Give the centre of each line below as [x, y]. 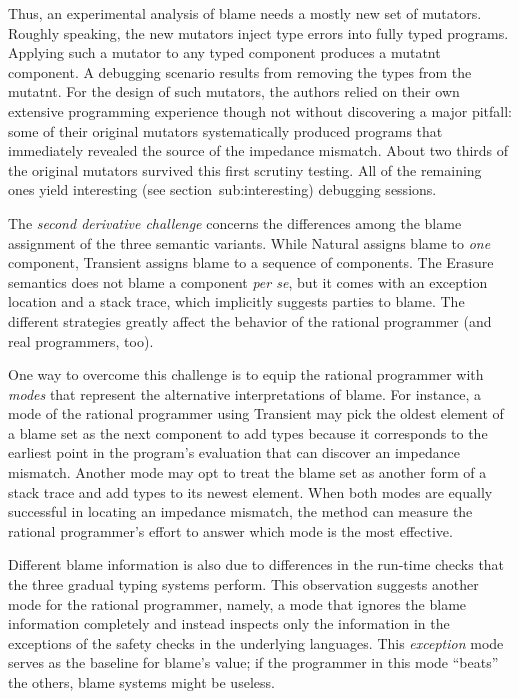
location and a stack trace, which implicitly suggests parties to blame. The [236, 301]
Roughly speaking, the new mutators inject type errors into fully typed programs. [258, 32]
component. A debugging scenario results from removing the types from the [240, 71]
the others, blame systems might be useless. [141, 682]
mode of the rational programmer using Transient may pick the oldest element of [256, 413]
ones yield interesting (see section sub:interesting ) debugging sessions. [222, 189]
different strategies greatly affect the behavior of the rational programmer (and [250, 320]
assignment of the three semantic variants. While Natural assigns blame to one [249, 242]
